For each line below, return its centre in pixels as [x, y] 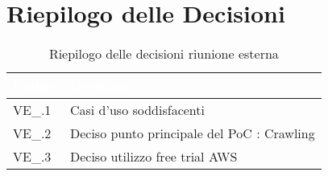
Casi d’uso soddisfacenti [137, 110]
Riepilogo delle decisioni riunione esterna [164, 54]
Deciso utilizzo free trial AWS [154, 157]
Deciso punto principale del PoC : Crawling [192, 133]
